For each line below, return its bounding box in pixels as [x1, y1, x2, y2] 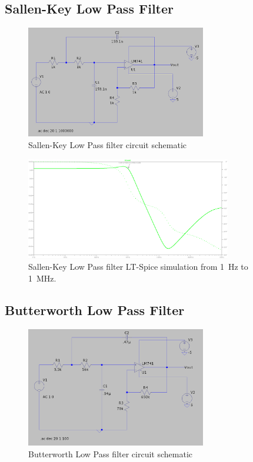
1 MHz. [28, 272, 56, 284]
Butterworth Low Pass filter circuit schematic [28, 447, 192, 460]
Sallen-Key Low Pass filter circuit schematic [28, 139, 187, 150]
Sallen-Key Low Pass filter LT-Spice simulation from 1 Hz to [28, 260, 248, 273]
